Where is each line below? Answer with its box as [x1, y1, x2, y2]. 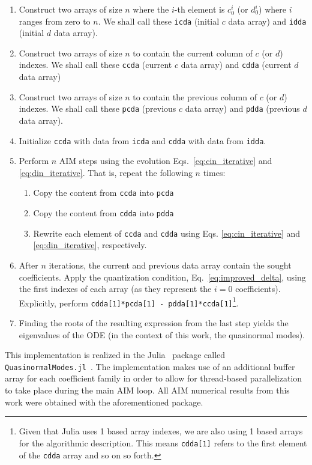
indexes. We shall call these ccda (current [19, 58, 172, 71]
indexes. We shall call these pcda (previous [19, 102, 176, 115]
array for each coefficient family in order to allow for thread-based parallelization [5, 372, 302, 384]
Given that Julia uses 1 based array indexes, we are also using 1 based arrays [19, 425, 303, 437]
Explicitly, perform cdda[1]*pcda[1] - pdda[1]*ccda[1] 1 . [19, 294, 239, 309]
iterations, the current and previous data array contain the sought [49, 258, 292, 271]
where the [133, 3, 169, 15]
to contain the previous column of [133, 90, 257, 103]
